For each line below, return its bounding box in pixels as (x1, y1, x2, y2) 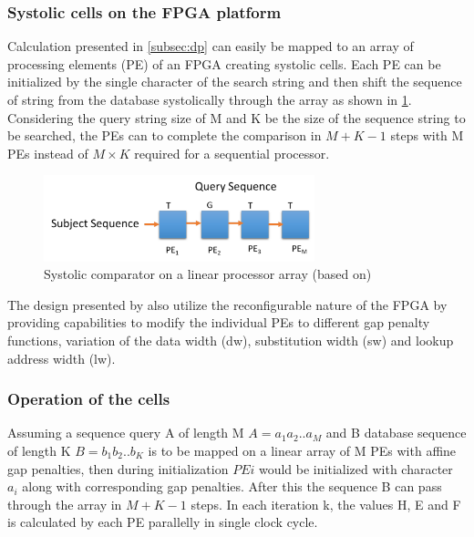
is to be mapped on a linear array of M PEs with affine (148, 440, 457, 460)
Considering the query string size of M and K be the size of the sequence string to (7, 108, 466, 127)
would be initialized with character (258, 459, 453, 478)
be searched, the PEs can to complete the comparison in (7, 126, 322, 145)
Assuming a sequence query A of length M (7, 423, 244, 442)
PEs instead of (7, 143, 88, 162)
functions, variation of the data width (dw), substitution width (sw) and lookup (7, 330, 454, 349)
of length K (7, 440, 71, 460)
